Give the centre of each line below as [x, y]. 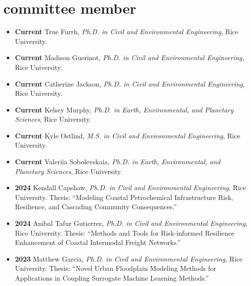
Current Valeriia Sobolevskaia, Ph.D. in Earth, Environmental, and [118, 162]
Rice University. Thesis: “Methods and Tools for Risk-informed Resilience [125, 232]
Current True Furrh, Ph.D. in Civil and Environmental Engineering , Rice [126, 32]
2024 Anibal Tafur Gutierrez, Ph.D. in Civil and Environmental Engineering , [131, 223]
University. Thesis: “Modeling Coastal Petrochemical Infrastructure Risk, [124, 197]
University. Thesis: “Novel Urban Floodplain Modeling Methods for [116, 268]
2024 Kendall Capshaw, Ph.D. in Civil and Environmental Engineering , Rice [130, 187]
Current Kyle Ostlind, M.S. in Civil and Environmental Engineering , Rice [127, 135]
